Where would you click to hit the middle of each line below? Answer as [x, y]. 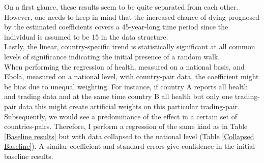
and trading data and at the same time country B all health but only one [119, 96]
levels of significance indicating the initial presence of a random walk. [112, 56]
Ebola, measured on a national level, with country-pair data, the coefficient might [131, 76]
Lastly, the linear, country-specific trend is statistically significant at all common [130, 46]
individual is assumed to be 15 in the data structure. [86, 36]
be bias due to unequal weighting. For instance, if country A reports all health [126, 86]
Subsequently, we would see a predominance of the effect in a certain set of [121, 116]
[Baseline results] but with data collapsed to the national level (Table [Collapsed [129, 136]
